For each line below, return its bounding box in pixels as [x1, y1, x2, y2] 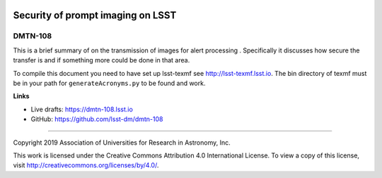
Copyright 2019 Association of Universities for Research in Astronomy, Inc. [13, 138, 231, 147]
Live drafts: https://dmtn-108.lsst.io [30, 105, 134, 113]
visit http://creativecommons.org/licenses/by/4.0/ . [13, 161, 159, 169]
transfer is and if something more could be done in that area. [13, 56, 190, 65]
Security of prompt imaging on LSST [13, 9, 177, 21]
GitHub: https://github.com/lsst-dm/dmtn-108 [30, 115, 163, 123]
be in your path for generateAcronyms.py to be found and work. [13, 79, 206, 87]
